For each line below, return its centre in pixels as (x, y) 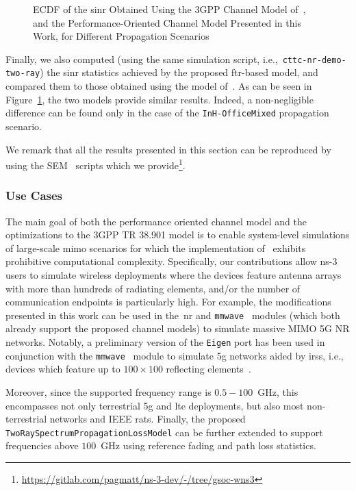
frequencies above (42, 445)
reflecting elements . (208, 369)
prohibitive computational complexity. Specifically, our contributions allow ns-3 (171, 261)
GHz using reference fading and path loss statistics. (208, 445)
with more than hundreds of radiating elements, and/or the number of (153, 288)
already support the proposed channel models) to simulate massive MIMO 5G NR (178, 328)
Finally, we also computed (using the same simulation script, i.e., (142, 59)
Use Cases (34, 196)
